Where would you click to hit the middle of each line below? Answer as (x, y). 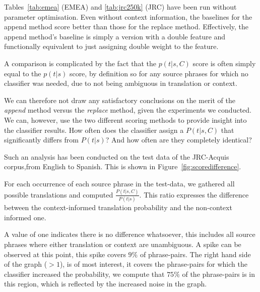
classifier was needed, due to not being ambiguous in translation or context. (121, 83)
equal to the (23, 73)
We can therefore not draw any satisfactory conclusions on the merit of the (120, 100)
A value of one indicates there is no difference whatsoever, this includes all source (130, 234)
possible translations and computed (59, 194)
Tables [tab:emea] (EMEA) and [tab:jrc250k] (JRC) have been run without (120, 7)
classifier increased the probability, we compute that (84, 274)
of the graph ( (26, 264)
